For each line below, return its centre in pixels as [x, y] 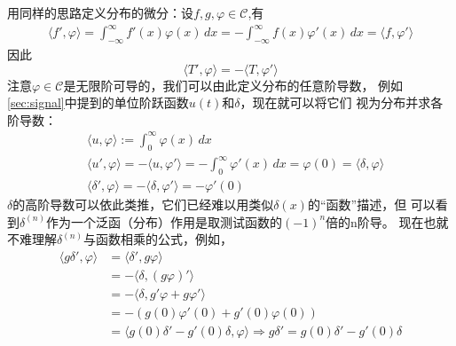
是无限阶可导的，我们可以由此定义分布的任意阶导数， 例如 [233, 85]
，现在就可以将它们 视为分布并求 [335, 102]
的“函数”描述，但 [357, 204]
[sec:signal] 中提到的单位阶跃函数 [98, 102]
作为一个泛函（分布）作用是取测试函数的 [165, 221]
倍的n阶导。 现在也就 [387, 221]
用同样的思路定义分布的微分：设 [100, 12]
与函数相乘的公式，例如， [158, 239]
